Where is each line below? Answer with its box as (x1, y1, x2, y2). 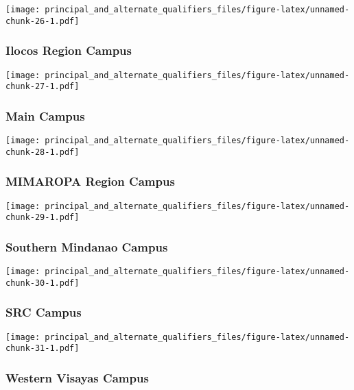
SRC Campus (5, 304, 82, 321)
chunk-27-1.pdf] (5, 82, 80, 92)
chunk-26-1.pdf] (5, 16, 80, 26)
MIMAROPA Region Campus (5, 173, 175, 190)
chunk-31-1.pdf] (5, 343, 80, 354)
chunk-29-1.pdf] (5, 212, 80, 223)
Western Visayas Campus (5, 369, 149, 386)
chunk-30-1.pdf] (5, 278, 80, 288)
